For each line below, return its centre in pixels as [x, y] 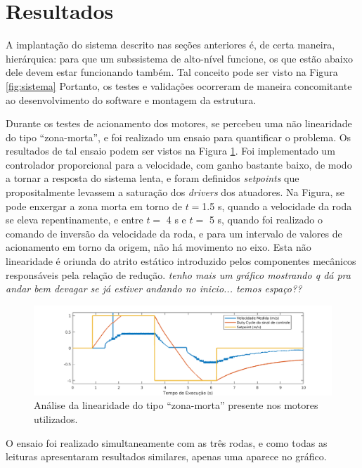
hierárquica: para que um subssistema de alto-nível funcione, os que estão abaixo [180, 58]
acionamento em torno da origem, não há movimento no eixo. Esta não [159, 247]
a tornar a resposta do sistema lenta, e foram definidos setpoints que [153, 178]
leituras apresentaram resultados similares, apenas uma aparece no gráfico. [166, 456]
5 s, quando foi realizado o [266, 220]
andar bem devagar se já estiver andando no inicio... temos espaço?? [154, 288]
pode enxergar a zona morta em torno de [94, 206]
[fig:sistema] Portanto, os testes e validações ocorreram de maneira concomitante [179, 85]
